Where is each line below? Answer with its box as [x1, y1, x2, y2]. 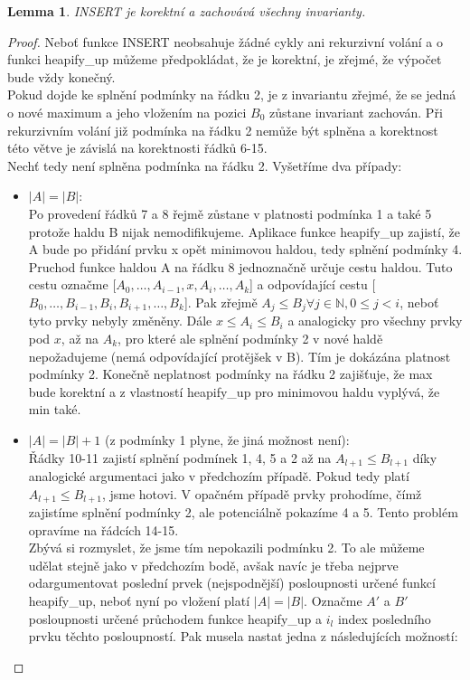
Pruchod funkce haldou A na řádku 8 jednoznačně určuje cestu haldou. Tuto [28, 257, 453, 276]
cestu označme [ [28, 275, 117, 294]
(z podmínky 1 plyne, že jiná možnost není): [104, 430, 350, 449]
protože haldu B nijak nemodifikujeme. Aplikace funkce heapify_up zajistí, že [28, 222, 460, 241]
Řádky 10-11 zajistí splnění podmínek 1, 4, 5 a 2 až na [28, 448, 332, 467]
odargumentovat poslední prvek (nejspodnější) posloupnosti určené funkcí [28, 573, 436, 592]
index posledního [337, 609, 431, 628]
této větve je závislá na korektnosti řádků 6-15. [7, 138, 268, 157]
